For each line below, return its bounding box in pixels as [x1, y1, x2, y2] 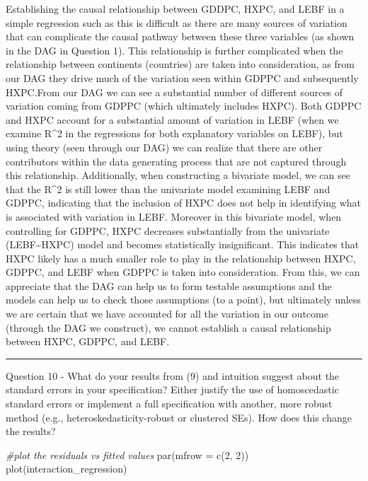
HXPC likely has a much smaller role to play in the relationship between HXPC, [6, 250, 356, 265]
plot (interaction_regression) [6, 461, 127, 476]
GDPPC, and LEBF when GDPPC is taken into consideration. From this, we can [6, 265, 360, 279]
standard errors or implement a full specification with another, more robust [6, 396, 333, 411]
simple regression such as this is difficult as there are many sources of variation [6, 15, 347, 30]
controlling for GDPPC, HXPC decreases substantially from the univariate [6, 223, 330, 238]
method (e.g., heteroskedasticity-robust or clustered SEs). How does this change [6, 410, 352, 424]
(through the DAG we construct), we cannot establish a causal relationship [6, 320, 331, 335]
